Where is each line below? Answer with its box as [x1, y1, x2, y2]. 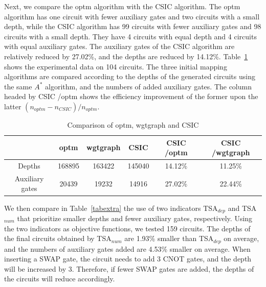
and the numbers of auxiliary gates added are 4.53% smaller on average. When [4, 243, 251, 254]
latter [4, 101, 21, 111]
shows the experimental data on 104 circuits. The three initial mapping [4, 61, 227, 71]
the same [4, 81, 32, 91]
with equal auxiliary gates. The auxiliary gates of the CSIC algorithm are [4, 41, 235, 52]
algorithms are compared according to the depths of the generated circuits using [4, 71, 255, 82]
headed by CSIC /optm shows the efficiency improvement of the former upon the [4, 91, 258, 102]
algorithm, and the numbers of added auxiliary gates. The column [45, 81, 252, 91]
